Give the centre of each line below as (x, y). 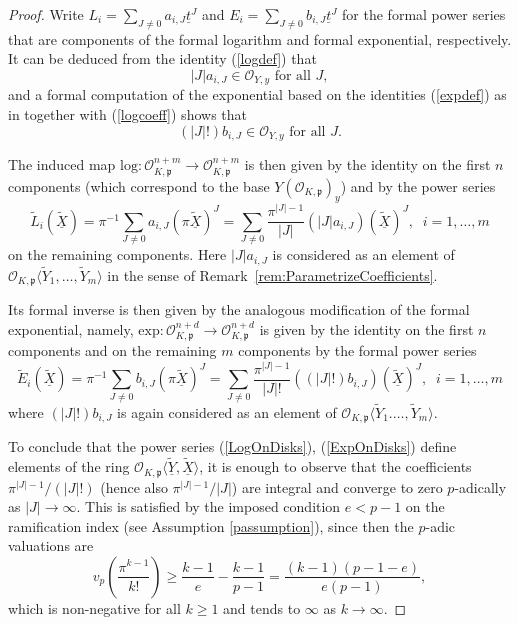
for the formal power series (424, 14)
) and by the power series (418, 185)
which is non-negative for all (94, 607)
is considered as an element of (363, 254)
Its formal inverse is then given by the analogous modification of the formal (239, 309)
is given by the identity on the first (366, 328)
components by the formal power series (357, 350)
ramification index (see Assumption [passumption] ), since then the (211, 525)
